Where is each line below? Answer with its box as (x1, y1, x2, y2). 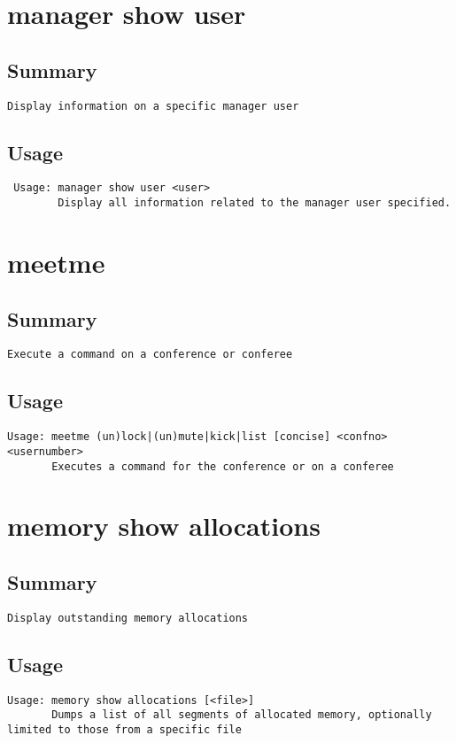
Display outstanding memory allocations (7, 611, 249, 624)
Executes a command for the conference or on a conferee (51, 460, 394, 473)
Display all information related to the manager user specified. (58, 197, 452, 210)
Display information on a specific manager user (7, 99, 299, 112)
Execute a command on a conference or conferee (7, 348, 293, 361)
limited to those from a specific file (7, 723, 242, 736)
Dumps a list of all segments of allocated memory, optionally (51, 708, 432, 722)
